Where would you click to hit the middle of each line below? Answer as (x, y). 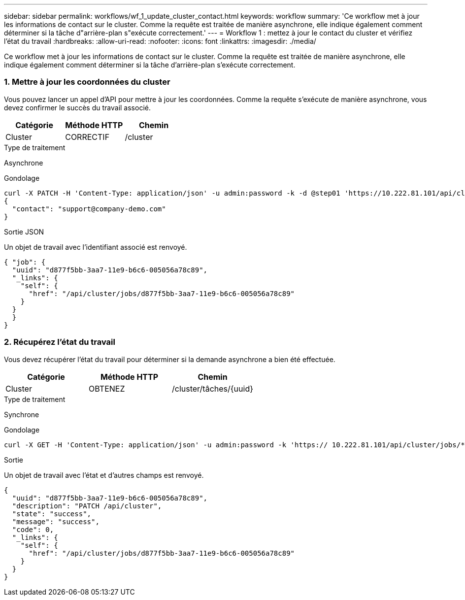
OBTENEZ (107, 388)
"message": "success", (56, 521)
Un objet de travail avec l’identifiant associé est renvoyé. (96, 247)
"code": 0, (33, 529)
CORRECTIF (87, 137)
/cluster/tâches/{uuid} (213, 388)
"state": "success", (52, 514)
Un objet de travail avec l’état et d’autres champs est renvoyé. (104, 475)
